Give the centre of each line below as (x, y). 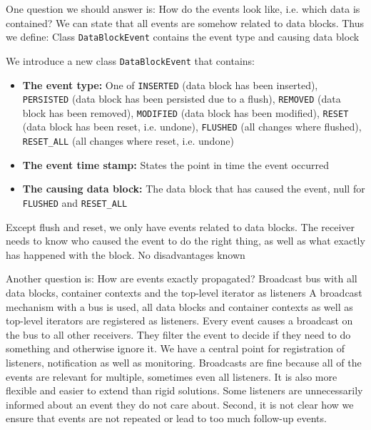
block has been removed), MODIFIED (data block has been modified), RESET (185, 112)
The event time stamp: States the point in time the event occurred (176, 164)
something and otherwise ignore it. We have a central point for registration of (175, 348)
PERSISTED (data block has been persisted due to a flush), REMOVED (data (182, 99)
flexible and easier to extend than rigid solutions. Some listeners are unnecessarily (184, 390)
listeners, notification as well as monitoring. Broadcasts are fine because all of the (184, 362)
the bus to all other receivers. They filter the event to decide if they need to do (178, 334)
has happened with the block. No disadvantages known (126, 254)
